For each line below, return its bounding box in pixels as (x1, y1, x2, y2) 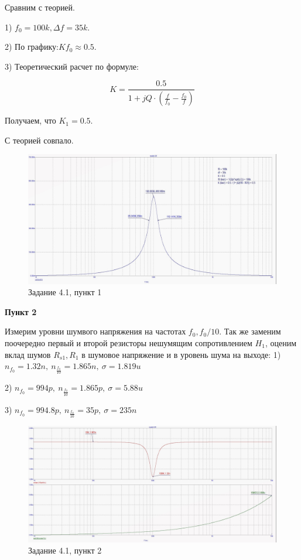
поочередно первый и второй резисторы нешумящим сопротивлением (5, 336, 252, 349)
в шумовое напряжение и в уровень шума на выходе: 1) (81, 348, 281, 360)
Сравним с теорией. (5, 1, 75, 13)
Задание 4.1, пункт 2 (28, 544, 102, 556)
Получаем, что (5, 114, 56, 127)
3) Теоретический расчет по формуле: (5, 60, 139, 72)
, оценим (265, 336, 297, 349)
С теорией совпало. (5, 134, 74, 146)
